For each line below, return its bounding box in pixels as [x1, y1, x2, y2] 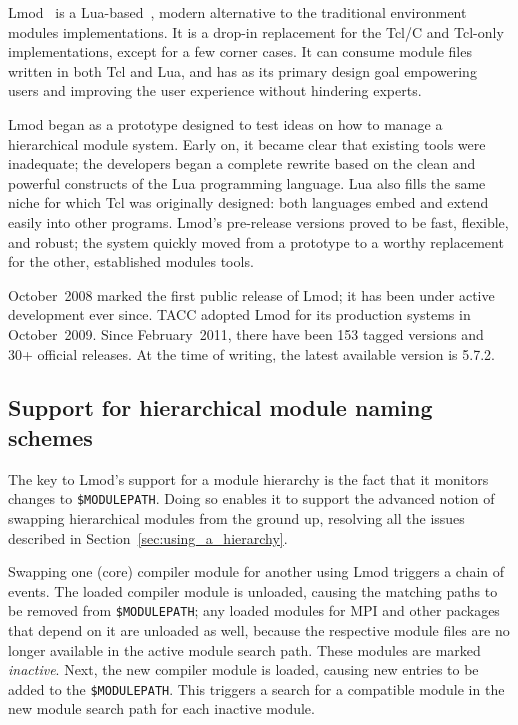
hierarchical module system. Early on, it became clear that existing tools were [8, 133, 486, 154]
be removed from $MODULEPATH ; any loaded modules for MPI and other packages [8, 600, 500, 621]
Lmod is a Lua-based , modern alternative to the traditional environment [8, 2, 467, 22]
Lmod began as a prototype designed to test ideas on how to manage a [8, 113, 443, 134]
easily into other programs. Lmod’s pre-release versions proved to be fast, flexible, [8, 211, 509, 232]
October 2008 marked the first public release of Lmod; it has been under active [8, 284, 495, 305]
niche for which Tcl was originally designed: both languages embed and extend [8, 192, 489, 213]
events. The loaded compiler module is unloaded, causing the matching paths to [8, 580, 498, 601]
